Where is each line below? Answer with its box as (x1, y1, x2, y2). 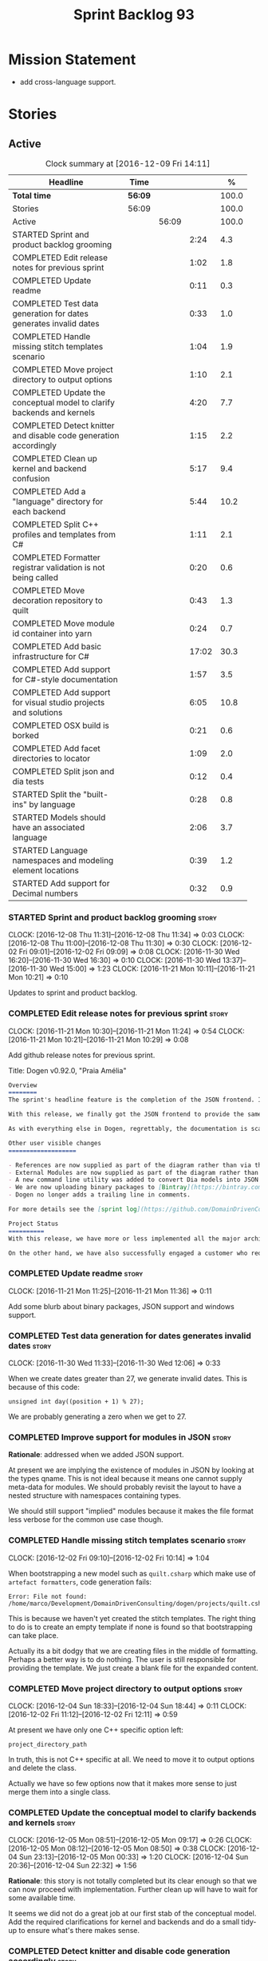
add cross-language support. (19, 77, 116, 86)
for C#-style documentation (12, 673, 118, 685)
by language (29, 798, 76, 809)
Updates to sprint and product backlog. (8, 988, 138, 997)
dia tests (12, 776, 45, 787)
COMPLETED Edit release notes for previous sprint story (8, 1008, 229, 1019)
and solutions (12, 706, 63, 717)
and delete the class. (8, 1763, 77, 1772)
